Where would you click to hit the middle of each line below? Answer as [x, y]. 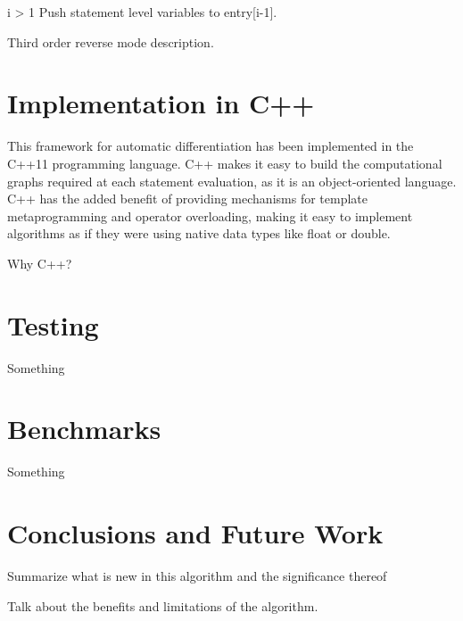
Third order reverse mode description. [111, 41]
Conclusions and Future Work [195, 533]
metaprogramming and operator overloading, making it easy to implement [210, 215]
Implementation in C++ [161, 103]
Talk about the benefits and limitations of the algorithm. [163, 605]
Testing [53, 324]
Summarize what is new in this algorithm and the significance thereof [197, 576]
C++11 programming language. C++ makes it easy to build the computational [225, 163]
